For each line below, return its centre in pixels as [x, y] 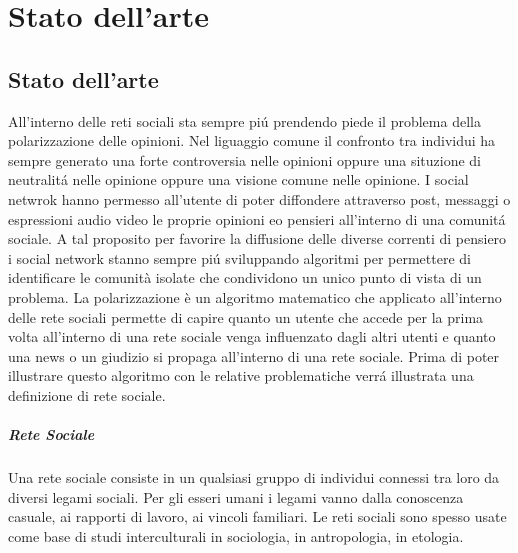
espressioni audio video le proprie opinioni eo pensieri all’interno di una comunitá [257, 218]
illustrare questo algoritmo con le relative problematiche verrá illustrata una [241, 375]
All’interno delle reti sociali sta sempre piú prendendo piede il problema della [244, 120]
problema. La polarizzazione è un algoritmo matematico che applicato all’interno [255, 296]
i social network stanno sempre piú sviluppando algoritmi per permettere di [239, 257]
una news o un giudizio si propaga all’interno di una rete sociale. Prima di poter [254, 355]
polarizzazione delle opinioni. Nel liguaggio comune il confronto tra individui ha [252, 140]
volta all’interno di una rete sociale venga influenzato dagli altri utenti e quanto [252, 336]
